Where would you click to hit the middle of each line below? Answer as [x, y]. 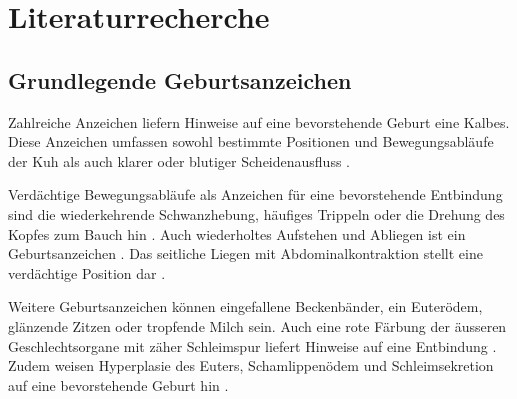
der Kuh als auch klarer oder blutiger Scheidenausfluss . [179, 160]
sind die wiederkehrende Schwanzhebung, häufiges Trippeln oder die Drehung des [256, 213]
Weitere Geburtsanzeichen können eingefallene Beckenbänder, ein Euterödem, [245, 306]
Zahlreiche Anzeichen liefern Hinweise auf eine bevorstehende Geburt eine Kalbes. [259, 121]
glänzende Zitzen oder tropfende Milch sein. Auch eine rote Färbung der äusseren [257, 325]
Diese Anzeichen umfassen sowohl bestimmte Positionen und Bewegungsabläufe [251, 141]
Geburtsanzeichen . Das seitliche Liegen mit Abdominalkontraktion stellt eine [245, 253]
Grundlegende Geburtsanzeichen [180, 79]
